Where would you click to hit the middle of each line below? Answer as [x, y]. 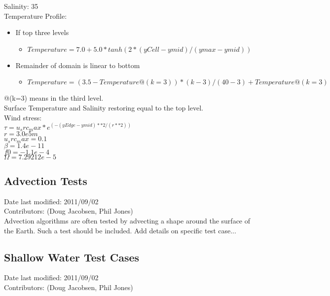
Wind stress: [23, 117]
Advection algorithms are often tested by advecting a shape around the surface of [127, 220]
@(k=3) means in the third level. [54, 98]
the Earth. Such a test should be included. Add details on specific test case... [120, 230]
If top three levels [42, 32]
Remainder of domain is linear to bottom [78, 65]
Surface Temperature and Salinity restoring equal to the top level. [104, 107]
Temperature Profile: [36, 16]
